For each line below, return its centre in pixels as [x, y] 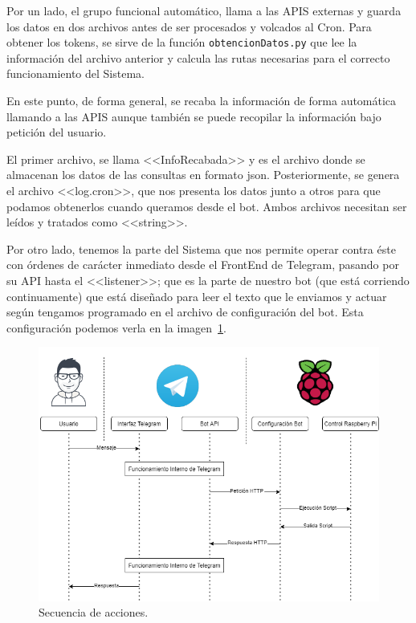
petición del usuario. [57, 132]
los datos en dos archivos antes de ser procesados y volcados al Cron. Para [189, 26]
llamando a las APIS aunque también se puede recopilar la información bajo [194, 116]
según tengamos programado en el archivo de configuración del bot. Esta [185, 312]
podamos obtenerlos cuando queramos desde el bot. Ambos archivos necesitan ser [207, 206]
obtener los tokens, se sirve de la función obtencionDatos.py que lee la [182, 42]
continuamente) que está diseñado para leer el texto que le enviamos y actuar [197, 296]
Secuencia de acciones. [94, 612]
